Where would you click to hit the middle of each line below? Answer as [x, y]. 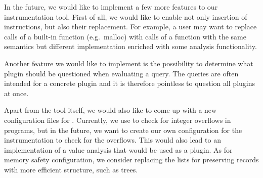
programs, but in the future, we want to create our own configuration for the [123, 130]
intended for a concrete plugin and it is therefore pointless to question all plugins [130, 83]
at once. [16, 93]
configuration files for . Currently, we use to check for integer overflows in [118, 120]
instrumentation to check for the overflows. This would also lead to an [113, 140]
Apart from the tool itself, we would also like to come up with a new [111, 110]
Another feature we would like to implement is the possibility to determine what [129, 63]
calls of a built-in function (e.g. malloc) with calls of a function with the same [125, 36]
